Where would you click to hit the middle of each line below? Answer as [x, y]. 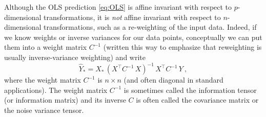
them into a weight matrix [46, 47]
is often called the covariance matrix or [197, 100]
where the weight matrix [43, 80]
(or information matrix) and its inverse [65, 100]
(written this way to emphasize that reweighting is [182, 47]
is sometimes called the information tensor [190, 90]
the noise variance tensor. [44, 110]
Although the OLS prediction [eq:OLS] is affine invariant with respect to [118, 7]
